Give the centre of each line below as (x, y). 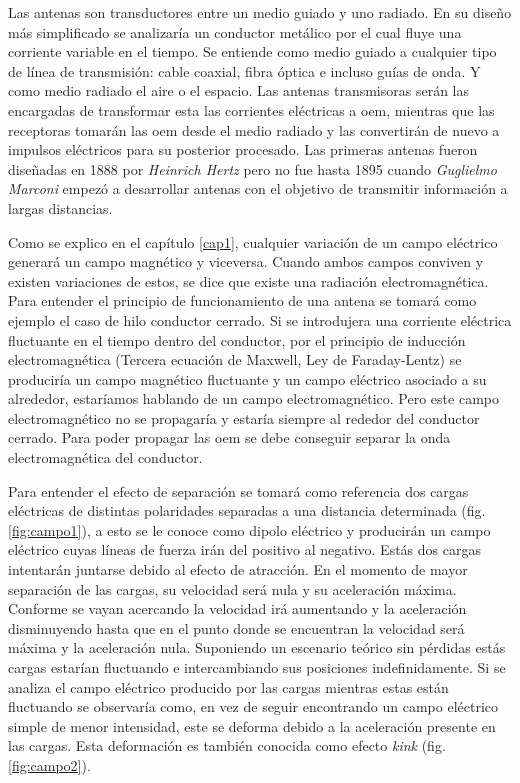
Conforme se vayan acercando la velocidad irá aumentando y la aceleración (237, 608)
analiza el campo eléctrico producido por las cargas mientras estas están (228, 686)
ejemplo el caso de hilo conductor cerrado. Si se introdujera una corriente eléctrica (260, 319)
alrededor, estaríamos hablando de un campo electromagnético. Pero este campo (253, 398)
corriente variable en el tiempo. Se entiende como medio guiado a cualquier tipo (252, 51)
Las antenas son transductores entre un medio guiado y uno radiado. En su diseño (260, 12)
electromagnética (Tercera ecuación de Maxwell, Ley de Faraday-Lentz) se (235, 359)
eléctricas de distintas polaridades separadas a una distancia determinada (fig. (247, 510)
